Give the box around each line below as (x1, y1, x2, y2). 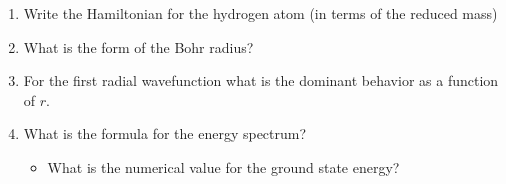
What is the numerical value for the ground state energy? (47, 156, 400, 177)
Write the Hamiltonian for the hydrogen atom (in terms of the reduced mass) (23, 3, 498, 23)
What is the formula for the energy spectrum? (23, 123, 307, 144)
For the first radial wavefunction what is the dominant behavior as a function (23, 70, 499, 91)
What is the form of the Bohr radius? (23, 36, 254, 57)
